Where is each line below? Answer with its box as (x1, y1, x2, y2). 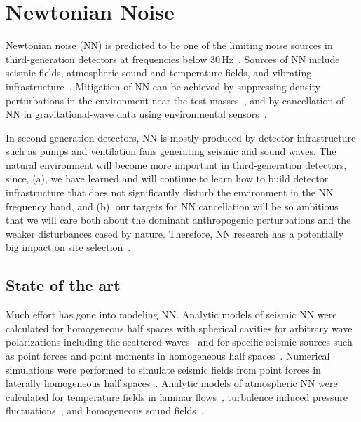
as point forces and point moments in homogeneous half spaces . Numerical (6, 348, 330, 363)
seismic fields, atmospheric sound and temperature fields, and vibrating (6, 65, 312, 80)
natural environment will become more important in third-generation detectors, (6, 157, 347, 172)
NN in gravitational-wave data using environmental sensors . (6, 107, 267, 121)
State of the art (6, 274, 121, 296)
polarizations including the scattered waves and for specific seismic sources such (6, 334, 353, 349)
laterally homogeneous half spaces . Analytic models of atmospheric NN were (6, 376, 338, 390)
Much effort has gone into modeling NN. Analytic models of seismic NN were (6, 307, 337, 322)
